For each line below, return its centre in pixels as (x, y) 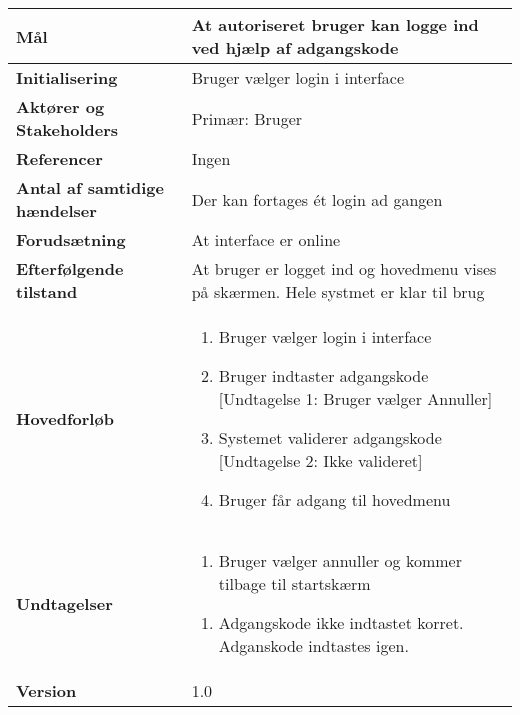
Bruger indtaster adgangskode (323, 375)
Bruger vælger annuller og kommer (340, 560)
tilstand (47, 291)
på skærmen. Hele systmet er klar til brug (338, 291)
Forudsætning (71, 239)
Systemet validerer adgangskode (330, 437)
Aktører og (60, 106)
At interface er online (266, 239)
